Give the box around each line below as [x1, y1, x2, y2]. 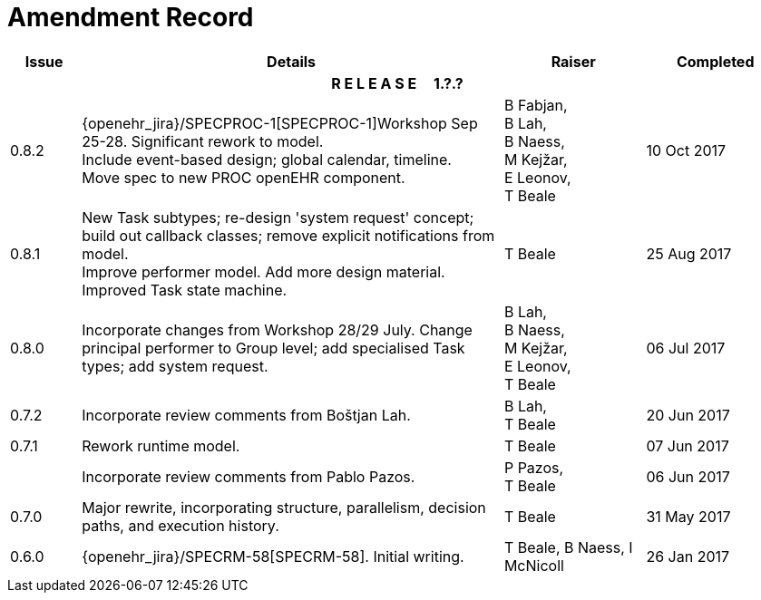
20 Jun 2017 [646, 405, 730, 424]
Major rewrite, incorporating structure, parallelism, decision [82, 498, 486, 517]
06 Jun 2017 [646, 467, 730, 486]
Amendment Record [7, 2, 254, 33]
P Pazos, [503, 458, 564, 477]
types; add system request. [82, 356, 268, 375]
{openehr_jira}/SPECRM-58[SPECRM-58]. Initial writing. [82, 547, 464, 566]
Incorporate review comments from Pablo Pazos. [82, 467, 415, 486]
